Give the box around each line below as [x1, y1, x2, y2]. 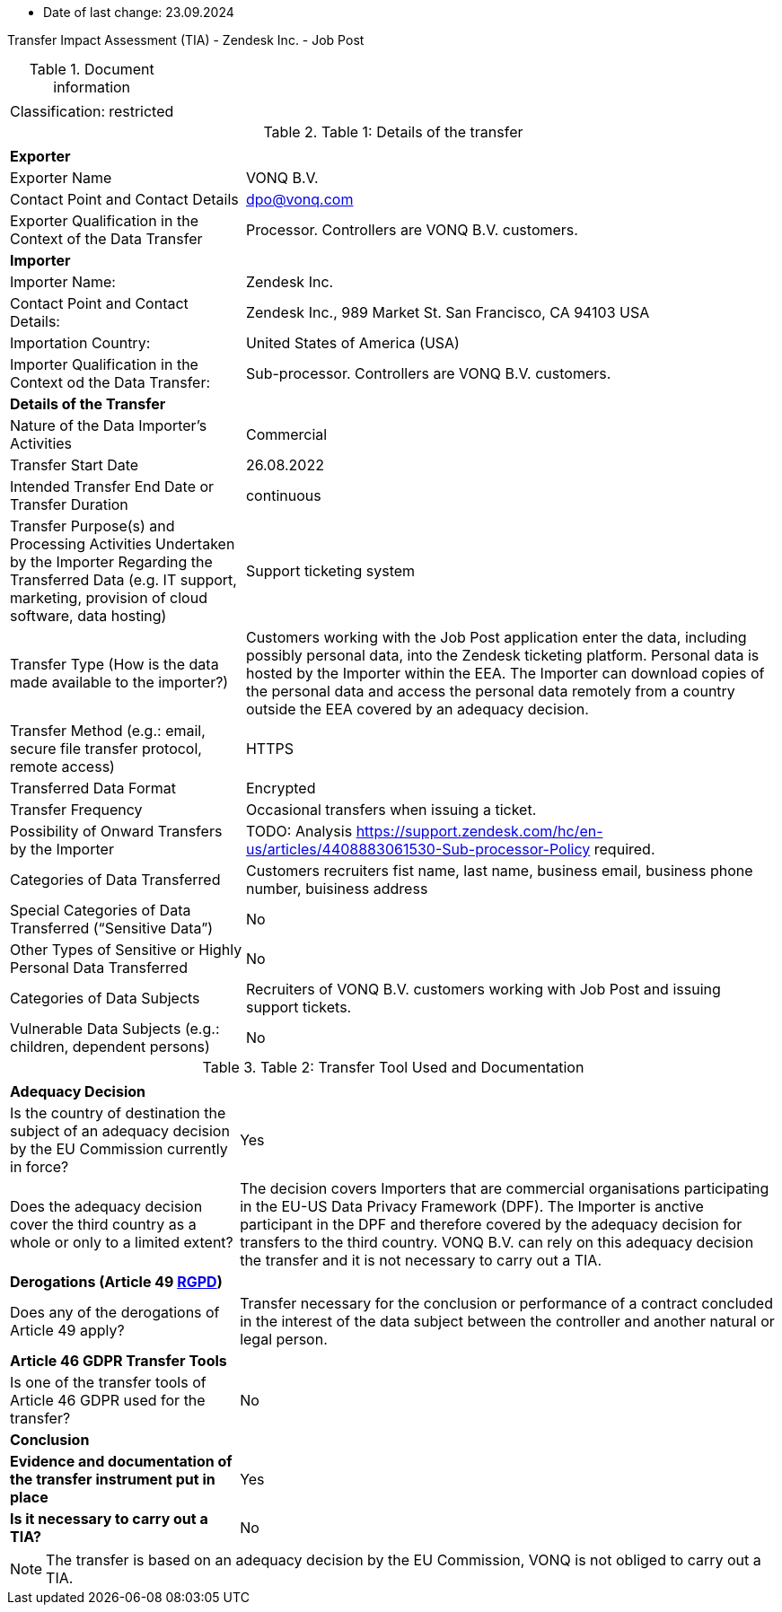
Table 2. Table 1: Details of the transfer [263, 123, 523, 141]
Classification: [10, 102, 106, 120]
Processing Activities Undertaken [10, 535, 235, 553]
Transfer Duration [10, 495, 128, 513]
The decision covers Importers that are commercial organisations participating [240, 1179, 769, 1197]
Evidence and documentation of [10, 1452, 233, 1470]
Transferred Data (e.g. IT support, [10, 571, 237, 589]
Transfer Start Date [10, 456, 139, 474]
